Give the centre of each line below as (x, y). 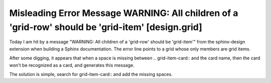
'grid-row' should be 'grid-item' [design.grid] (106, 27)
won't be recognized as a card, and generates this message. (72, 65)
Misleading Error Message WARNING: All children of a (124, 13)
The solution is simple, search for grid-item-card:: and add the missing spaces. (91, 74)
